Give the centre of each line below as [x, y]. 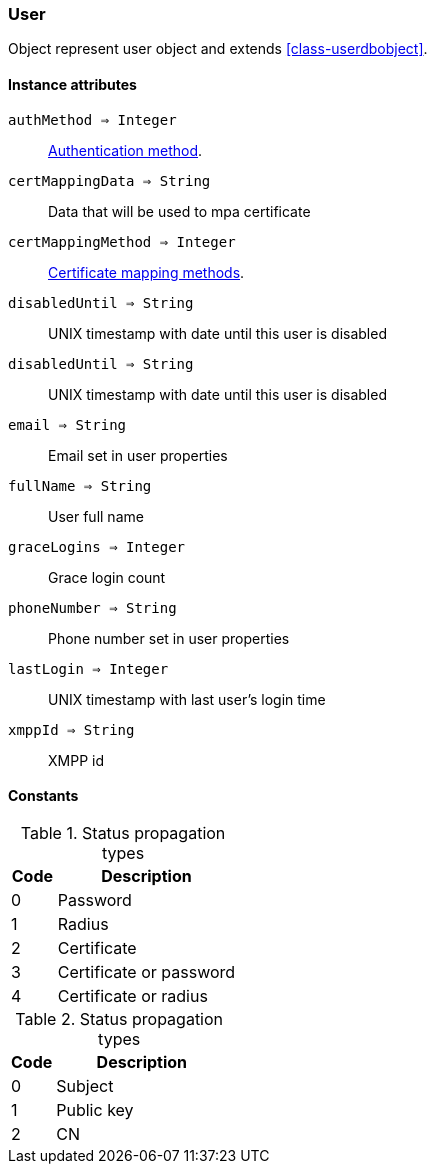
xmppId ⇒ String [71, 729]
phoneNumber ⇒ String [92, 607]
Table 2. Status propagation [119, 1018]
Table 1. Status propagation [123, 832]
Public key [95, 1109]
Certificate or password [146, 971]
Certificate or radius [132, 995]
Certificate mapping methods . [146, 272]
